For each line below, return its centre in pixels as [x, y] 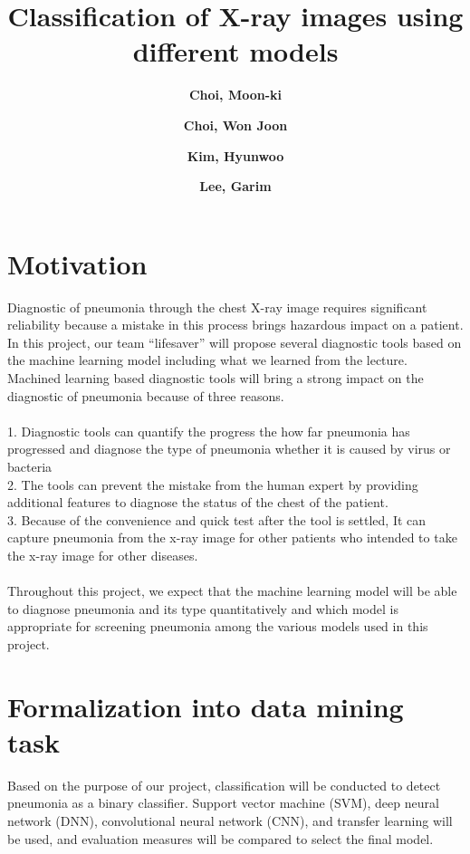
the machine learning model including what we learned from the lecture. [207, 360]
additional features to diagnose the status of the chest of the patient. [198, 502]
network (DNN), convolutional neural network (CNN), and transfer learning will [230, 820]
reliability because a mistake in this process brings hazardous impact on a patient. [235, 325]
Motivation [77, 263]
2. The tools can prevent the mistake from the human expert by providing [213, 484]
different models [235, 51]
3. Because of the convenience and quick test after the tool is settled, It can [217, 519]
